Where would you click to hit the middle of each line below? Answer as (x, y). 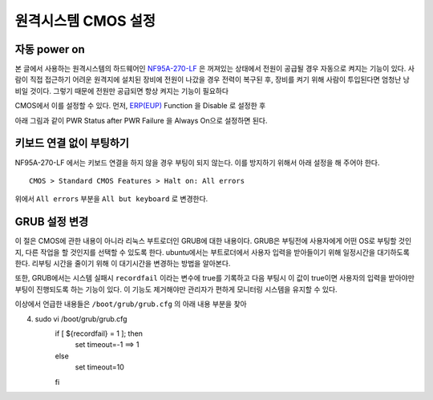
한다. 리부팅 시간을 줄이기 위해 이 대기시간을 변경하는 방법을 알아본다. (123, 263)
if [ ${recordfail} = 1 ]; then (99, 333)
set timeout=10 (99, 367)
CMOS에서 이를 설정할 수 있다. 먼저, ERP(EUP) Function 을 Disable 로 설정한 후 (140, 106)
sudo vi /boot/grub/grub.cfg (81, 319)
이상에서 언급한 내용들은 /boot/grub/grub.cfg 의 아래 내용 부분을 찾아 (131, 304)
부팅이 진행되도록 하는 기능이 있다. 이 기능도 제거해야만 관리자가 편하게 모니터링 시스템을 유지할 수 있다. (176, 289)
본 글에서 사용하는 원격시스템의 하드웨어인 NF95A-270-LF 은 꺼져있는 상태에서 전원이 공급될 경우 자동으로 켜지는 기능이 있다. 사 (214, 69)
